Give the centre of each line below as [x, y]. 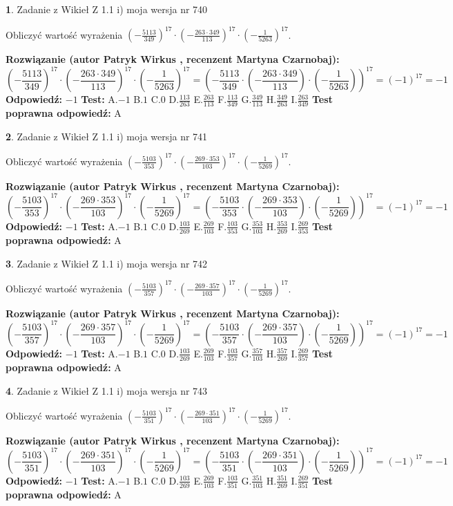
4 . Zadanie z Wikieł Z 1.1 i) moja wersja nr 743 [107, 390]
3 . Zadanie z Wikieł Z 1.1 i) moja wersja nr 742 [107, 263]
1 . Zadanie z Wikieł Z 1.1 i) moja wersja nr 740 [107, 9]
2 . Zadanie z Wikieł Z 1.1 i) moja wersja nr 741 [107, 136]
